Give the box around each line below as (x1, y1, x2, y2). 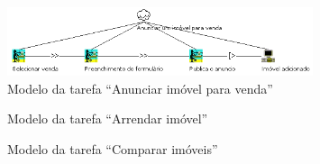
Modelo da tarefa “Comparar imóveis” (7, 139, 218, 158)
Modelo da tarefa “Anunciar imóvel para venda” (7, 78, 273, 97)
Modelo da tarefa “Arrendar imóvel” (7, 109, 208, 128)
